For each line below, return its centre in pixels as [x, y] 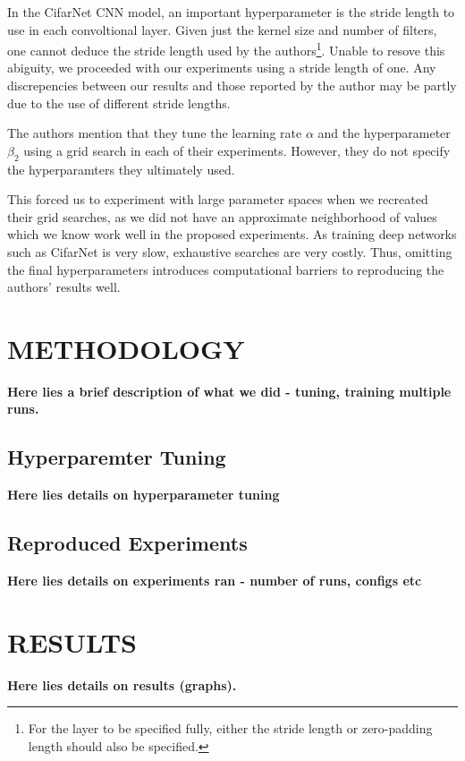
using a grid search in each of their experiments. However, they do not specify [237, 150]
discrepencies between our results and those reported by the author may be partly [232, 86]
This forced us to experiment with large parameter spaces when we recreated [218, 199]
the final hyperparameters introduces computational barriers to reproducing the [226, 269]
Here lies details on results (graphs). [122, 684]
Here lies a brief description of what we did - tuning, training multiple [229, 391]
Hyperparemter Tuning [117, 457]
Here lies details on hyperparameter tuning [144, 495]
